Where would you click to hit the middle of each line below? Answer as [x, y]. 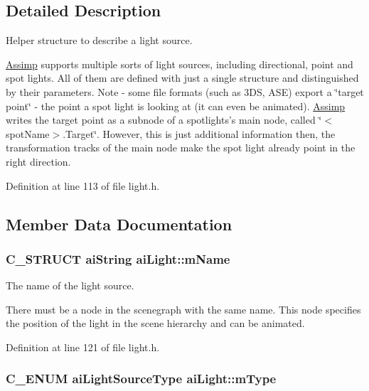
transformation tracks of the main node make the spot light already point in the [181, 148]
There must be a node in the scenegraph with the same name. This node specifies [183, 309]
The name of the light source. [70, 285]
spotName [28, 133]
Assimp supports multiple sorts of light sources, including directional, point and [180, 64]
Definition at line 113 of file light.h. [83, 185]
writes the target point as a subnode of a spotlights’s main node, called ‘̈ [164, 120]
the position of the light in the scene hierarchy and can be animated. [155, 323]
